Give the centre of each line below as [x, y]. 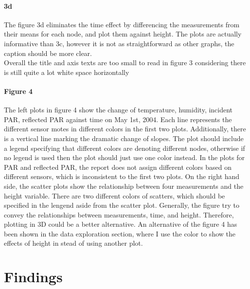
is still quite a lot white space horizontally [67, 72]
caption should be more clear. [48, 53]
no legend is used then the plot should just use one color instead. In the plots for [124, 157]
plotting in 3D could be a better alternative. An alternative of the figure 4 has [121, 224]
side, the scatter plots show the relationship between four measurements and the [124, 186]
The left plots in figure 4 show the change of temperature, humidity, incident [118, 110]
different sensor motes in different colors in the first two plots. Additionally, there [125, 129]
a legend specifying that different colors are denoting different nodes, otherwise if [125, 148]
